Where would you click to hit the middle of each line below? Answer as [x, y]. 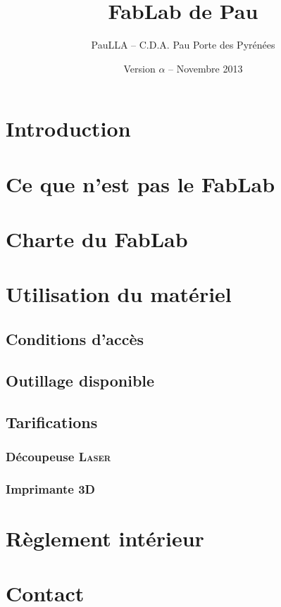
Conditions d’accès [75, 339]
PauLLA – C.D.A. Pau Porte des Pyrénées [183, 45]
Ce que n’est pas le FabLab [140, 183]
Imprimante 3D [51, 488]
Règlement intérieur [105, 538]
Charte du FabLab [97, 239]
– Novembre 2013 [206, 68]
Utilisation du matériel [119, 294]
